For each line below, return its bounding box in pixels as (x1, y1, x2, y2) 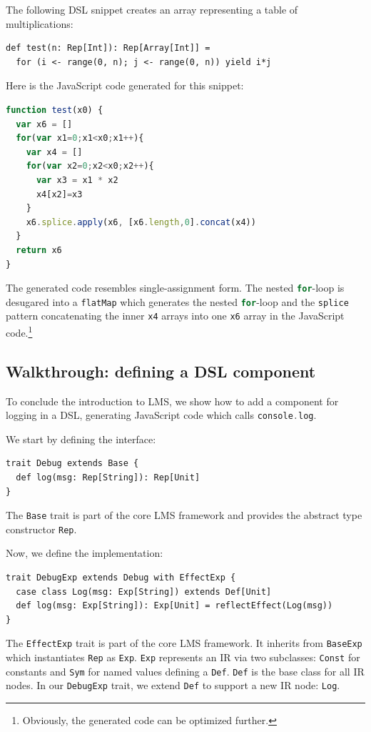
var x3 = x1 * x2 (36, 174, 118, 185)
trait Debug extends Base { (6, 458, 139, 469)
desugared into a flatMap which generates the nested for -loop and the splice (6, 294, 349, 309)
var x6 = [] (16, 119, 73, 129)
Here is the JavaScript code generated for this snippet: (6, 78, 244, 93)
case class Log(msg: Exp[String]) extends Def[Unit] (16, 586, 272, 597)
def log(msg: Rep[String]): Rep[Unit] (16, 472, 200, 483)
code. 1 (6, 323, 33, 340)
